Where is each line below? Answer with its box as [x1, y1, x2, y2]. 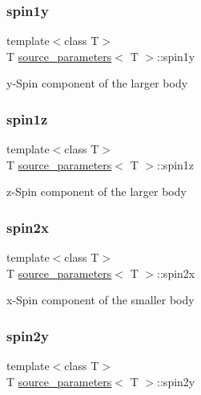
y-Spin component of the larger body [6, 75, 188, 92]
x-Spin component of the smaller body [6, 291, 195, 308]
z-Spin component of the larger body [6, 183, 187, 200]
